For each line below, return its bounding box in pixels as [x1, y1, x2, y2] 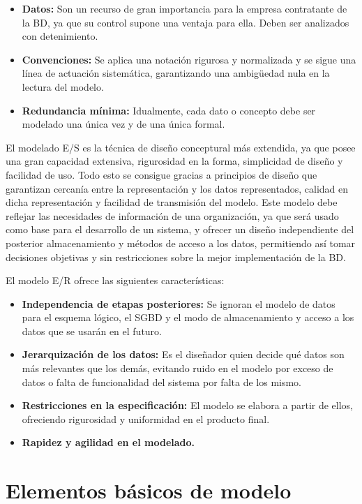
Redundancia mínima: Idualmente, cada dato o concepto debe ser [22, 103, 316, 117]
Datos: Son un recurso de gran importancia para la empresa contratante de [22, 1, 347, 15]
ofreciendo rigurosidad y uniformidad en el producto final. [22, 411, 270, 426]
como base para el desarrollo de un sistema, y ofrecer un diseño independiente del [6, 222, 354, 237]
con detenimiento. [22, 29, 98, 43]
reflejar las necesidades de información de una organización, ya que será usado [6, 208, 339, 223]
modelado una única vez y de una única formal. [22, 117, 225, 131]
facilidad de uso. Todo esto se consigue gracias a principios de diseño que [6, 167, 317, 181]
